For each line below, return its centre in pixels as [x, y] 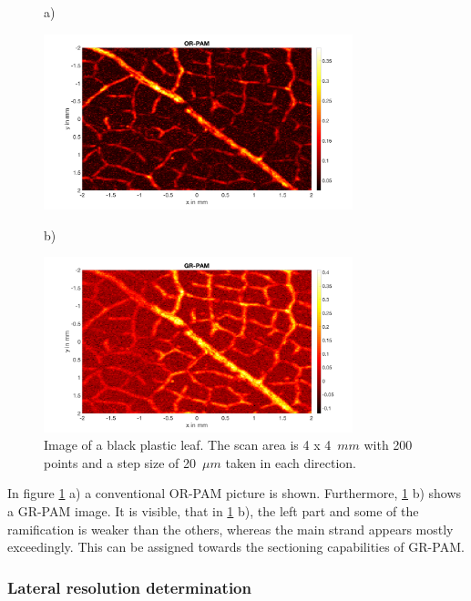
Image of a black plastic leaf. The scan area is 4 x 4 [188, 445]
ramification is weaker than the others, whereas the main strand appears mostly [230, 529]
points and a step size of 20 [120, 462]
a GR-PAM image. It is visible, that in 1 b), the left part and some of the [213, 511]
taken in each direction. [291, 462]
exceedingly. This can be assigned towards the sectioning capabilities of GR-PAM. [236, 547]
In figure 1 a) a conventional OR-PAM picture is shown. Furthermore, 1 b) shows [235, 493]
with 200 [388, 445]
